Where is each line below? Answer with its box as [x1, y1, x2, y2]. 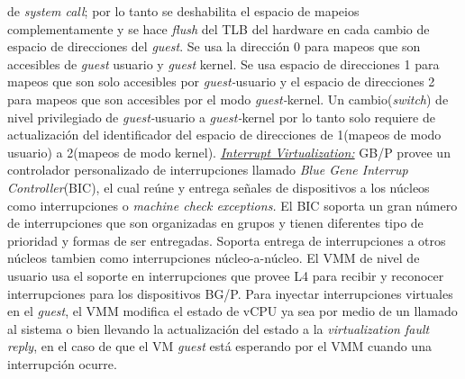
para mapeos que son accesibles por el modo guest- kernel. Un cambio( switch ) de [7, 89, 449, 108]
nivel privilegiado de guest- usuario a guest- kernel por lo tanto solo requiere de [7, 107, 435, 126]
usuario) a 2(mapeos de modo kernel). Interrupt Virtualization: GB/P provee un [7, 142, 451, 161]
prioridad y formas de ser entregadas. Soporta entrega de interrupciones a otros [7, 230, 446, 249]
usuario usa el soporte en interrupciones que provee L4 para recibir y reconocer [7, 266, 444, 284]
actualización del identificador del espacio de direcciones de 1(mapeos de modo [7, 125, 442, 144]
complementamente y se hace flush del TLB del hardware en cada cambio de [7, 19, 430, 38]
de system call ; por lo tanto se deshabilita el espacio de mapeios [7, 2, 360, 20]
